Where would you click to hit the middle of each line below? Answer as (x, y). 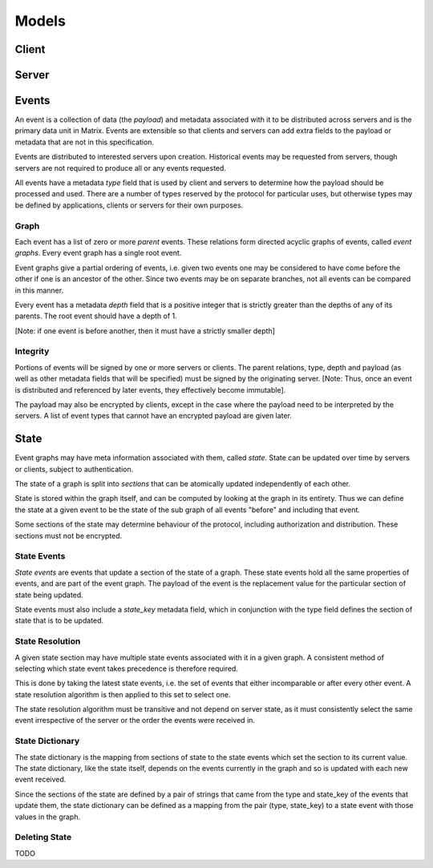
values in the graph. (47, 817)
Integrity (32, 351)
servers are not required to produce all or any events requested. (120, 168)
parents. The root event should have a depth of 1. (96, 316)
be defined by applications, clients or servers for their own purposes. (129, 205)
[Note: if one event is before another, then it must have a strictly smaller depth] (145, 331)
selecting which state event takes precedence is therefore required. (126, 668)
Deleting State (43, 838)
